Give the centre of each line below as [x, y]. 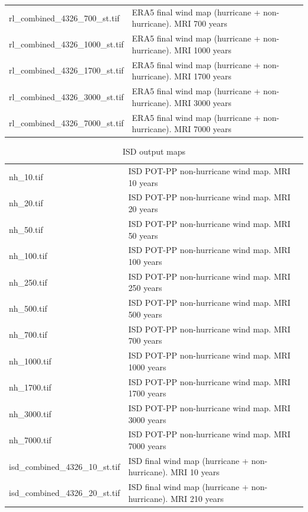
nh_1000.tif [30, 361]
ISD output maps [154, 151]
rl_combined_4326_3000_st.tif [66, 96]
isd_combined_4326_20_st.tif [65, 493]
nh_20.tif [26, 203]
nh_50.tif [26, 229]
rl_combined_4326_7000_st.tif [66, 123]
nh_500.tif [28, 308]
